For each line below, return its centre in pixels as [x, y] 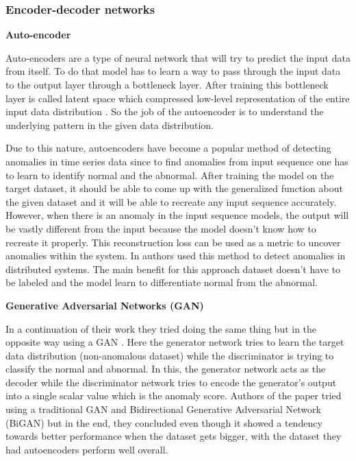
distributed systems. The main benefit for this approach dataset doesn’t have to [173, 269]
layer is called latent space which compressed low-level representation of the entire [178, 98]
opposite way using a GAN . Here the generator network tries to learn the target [175, 342]
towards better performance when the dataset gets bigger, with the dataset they [174, 436]
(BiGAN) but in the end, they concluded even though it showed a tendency [164, 422]
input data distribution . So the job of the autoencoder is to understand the [165, 111]
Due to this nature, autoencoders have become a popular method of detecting [168, 148]
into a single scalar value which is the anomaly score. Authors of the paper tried [174, 395]
